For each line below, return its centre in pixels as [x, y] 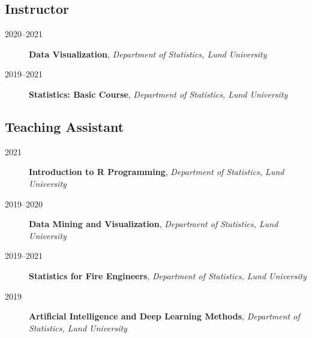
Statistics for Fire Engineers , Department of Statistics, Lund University [168, 275]
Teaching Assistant [64, 126]
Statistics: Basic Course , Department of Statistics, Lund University [158, 94]
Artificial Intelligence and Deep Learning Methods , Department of [164, 316]
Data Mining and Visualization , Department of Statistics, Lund [154, 224]
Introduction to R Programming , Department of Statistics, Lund [157, 172]
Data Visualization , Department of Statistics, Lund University [148, 54]
